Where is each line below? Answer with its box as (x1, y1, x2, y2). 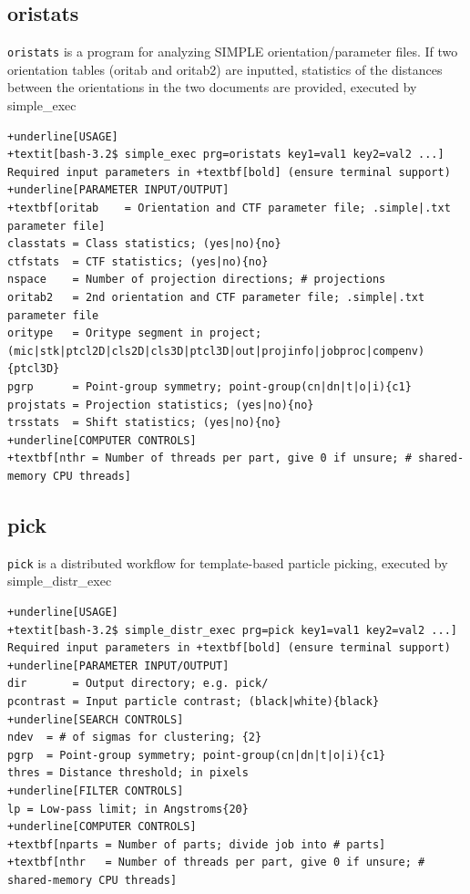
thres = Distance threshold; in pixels (7, 766, 249, 780)
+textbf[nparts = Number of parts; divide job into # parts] (7, 837, 386, 851)
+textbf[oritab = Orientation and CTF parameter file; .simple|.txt (7, 202, 451, 215)
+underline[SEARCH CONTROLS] (7, 712, 184, 726)
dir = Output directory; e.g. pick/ (7, 677, 269, 691)
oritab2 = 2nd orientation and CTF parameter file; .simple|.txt (7, 290, 425, 304)
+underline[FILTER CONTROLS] (7, 784, 184, 797)
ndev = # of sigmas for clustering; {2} (7, 731, 262, 744)
